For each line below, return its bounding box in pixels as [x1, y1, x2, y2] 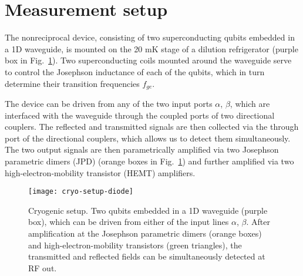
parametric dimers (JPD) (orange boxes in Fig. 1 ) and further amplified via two [5, 154, 294, 167]
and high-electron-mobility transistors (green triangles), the [28, 238, 242, 251]
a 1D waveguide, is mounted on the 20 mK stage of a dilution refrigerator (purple [5, 42, 298, 55]
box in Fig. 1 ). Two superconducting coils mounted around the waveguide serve [5, 54, 292, 66]
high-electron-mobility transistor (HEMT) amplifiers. [5, 166, 196, 179]
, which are [230, 97, 270, 109]
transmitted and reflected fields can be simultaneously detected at [28, 250, 265, 262]
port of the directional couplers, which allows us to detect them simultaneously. [5, 132, 291, 144]
